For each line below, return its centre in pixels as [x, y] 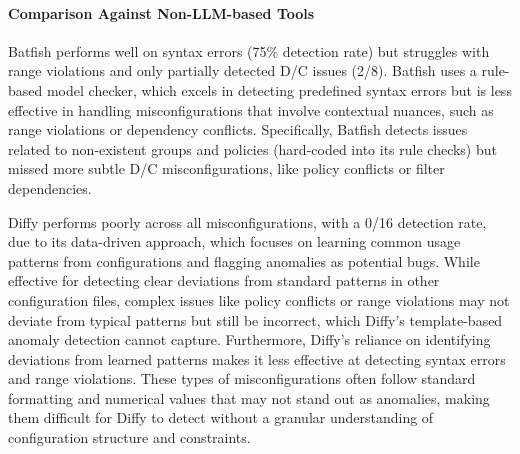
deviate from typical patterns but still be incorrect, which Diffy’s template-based [255, 319]
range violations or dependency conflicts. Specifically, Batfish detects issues [238, 129]
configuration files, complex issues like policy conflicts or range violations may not [259, 299]
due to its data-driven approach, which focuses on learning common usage [234, 241]
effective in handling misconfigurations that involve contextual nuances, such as [251, 109]
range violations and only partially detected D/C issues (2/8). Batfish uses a [242, 70]
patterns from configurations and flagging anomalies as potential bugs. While [244, 260]
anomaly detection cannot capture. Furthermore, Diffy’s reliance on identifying [249, 339]
